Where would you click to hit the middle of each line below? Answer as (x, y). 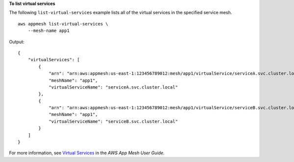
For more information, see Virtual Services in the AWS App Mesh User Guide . (87, 153)
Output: (17, 42)
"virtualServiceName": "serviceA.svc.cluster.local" (113, 87)
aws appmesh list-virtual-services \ (63, 24)
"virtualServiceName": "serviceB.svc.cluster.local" (113, 121)
